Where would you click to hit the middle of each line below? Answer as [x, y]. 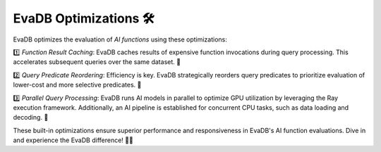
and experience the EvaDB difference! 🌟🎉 [73, 140]
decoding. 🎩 [31, 118]
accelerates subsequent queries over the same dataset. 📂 [97, 62]
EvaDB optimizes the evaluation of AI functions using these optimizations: [120, 39]
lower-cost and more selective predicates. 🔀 [77, 85]
